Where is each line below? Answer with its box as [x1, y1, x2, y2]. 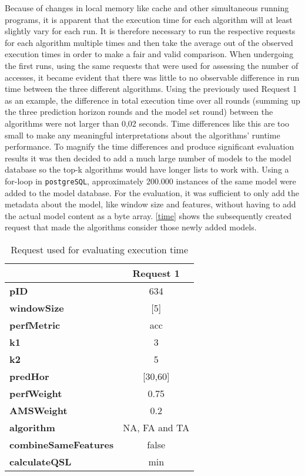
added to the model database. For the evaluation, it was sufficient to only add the [5, 186, 299, 199]
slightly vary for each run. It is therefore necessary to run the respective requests [5, 25, 296, 37]
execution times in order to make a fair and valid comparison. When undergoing [5, 48, 294, 60]
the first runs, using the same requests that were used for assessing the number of [5, 59, 299, 71]
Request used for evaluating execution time [11, 242, 189, 256]
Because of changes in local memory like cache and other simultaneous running [5, 2, 289, 14]
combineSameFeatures [9, 437, 114, 451]
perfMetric [9, 318, 61, 332]
